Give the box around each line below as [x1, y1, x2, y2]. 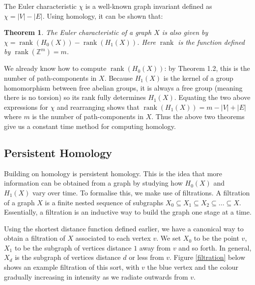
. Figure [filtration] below [170, 252, 245, 262]
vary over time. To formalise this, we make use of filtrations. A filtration [32, 187, 250, 197]
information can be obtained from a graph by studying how [4, 178, 183, 188]
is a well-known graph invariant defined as [85, 1, 212, 11]
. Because [104, 72, 133, 83]
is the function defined [178, 36, 245, 47]
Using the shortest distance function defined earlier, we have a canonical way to [4, 223, 244, 233]
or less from [129, 252, 164, 262]
